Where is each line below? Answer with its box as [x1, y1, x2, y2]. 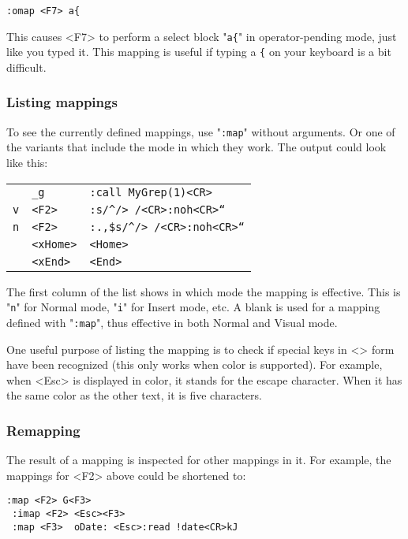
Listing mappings [6, 92, 118, 112]
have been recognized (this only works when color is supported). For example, [6, 356, 383, 373]
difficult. [6, 58, 47, 75]
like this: [6, 154, 48, 171]
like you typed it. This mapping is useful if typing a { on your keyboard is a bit [6, 43, 391, 60]
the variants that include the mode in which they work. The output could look [6, 139, 387, 155]
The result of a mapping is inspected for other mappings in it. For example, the [6, 452, 391, 468]
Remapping [6, 420, 80, 440]
